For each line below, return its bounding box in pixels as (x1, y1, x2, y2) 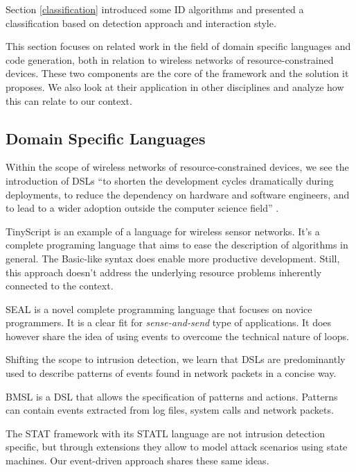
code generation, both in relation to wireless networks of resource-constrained (6, 52, 334, 67)
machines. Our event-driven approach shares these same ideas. (6, 453, 269, 468)
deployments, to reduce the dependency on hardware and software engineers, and (6, 187, 350, 201)
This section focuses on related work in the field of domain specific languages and (6, 39, 351, 53)
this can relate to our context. (6, 93, 132, 108)
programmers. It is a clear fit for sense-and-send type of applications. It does (6, 315, 332, 330)
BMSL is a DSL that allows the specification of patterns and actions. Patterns (6, 389, 338, 403)
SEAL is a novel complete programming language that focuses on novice (6, 301, 312, 316)
